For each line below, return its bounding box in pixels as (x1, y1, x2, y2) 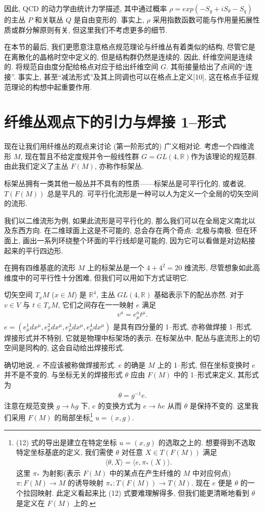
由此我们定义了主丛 (4, 161, 68, 171)
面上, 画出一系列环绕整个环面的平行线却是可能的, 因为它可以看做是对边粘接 (4, 235, 256, 246)
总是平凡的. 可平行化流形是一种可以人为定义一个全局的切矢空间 (47, 188, 258, 198)
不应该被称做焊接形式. (42, 359, 116, 370)
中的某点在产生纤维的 (109, 467, 181, 478)
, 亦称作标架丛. (94, 161, 144, 171)
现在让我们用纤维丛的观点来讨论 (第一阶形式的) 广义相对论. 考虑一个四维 (4, 141, 247, 151)
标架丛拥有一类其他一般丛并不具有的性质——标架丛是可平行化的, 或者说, (4, 178, 246, 189)
